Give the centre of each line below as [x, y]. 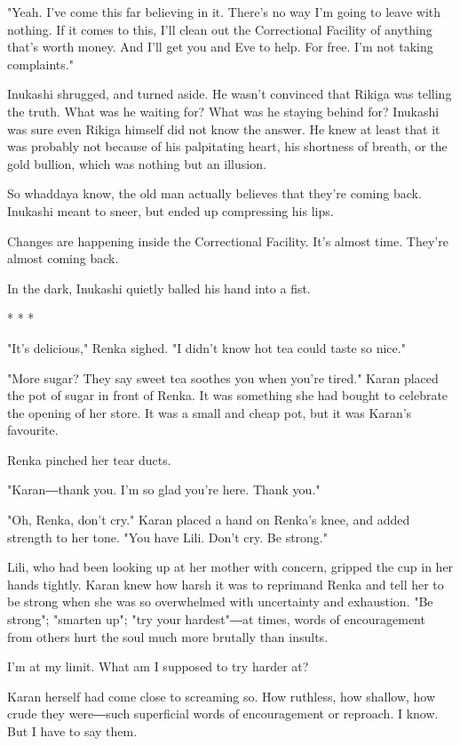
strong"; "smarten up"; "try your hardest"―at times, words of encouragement [216, 619]
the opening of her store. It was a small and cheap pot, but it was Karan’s [210, 412]
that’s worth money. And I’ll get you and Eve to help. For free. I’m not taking [220, 47]
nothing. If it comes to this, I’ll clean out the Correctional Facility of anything [220, 29]
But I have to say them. [72, 731]
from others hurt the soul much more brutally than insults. [168, 636]
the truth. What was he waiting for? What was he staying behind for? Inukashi [223, 111]
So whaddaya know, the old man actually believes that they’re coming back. [214, 193]
